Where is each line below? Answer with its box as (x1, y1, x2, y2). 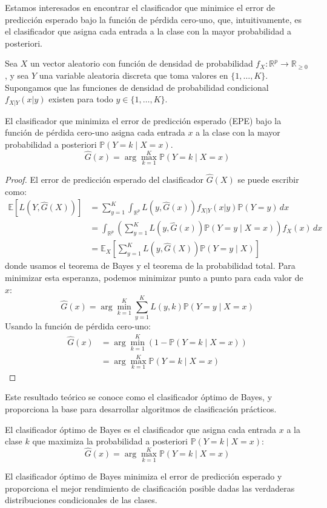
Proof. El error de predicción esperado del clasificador (5, 173, 203, 186)
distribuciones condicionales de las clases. (5, 493, 157, 506)
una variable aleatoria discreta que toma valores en (39, 68, 228, 81)
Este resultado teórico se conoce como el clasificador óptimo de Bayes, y (5, 391, 272, 403)
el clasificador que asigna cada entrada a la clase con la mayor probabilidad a (5, 25, 291, 38)
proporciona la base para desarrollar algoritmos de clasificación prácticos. (5, 402, 277, 415)
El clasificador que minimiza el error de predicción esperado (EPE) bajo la (5, 114, 282, 127)
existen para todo (48, 93, 113, 105)
